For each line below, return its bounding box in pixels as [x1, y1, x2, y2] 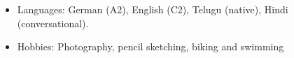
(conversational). [17, 15, 89, 30]
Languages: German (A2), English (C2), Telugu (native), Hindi [17, 2, 288, 16]
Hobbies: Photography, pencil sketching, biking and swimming [17, 39, 284, 54]
